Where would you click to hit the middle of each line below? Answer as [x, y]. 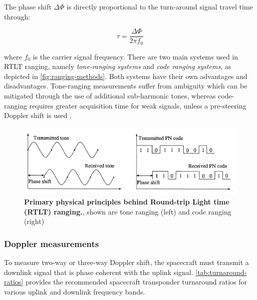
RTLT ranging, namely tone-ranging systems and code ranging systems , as [118, 66]
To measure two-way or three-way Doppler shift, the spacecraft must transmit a [126, 262]
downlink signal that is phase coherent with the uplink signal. [99, 272]
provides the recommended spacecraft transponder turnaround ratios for [136, 282]
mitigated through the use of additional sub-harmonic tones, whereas [110, 96]
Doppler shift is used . [38, 115]
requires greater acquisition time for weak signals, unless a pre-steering [138, 105]
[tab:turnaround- [221, 272]
